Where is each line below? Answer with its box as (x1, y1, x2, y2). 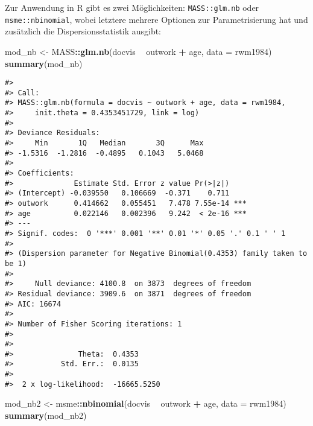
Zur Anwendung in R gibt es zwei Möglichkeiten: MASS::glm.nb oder (5, 1, 259, 13)
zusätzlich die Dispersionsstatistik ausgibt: (5, 25, 161, 37)
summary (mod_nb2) (5, 409, 87, 422)
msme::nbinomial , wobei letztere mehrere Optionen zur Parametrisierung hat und (5, 13, 308, 25)
